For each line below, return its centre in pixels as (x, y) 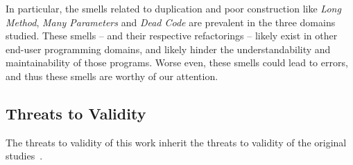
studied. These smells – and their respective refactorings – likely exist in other (172, 36)
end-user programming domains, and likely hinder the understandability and (168, 49)
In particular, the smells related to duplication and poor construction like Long (173, 8)
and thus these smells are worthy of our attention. (112, 76)
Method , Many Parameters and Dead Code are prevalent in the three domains (171, 22)
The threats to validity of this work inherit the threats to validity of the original (176, 142)
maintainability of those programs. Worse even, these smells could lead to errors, (177, 62)
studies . (24, 156)
